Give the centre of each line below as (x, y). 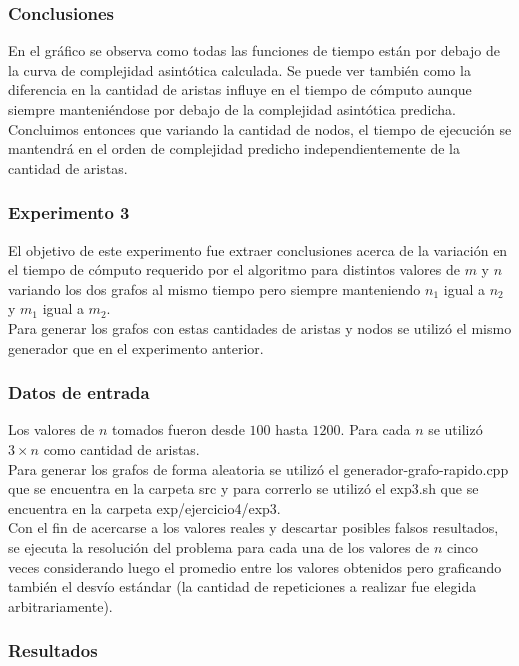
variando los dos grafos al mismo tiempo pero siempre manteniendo (214, 288)
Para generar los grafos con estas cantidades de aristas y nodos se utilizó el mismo (260, 327)
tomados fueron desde (178, 429)
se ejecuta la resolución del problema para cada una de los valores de (219, 546)
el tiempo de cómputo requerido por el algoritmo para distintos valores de (234, 269)
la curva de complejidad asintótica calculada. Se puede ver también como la (239, 69)
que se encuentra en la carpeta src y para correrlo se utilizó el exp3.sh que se (243, 488)
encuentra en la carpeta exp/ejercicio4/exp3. (144, 507)
